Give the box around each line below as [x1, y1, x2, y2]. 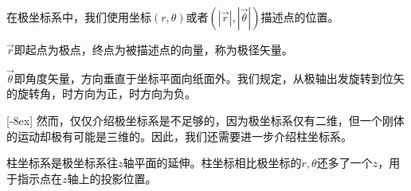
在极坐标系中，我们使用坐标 [6, 9, 151, 25]
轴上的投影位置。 [67, 170, 157, 186]
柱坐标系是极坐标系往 [6, 154, 118, 171]
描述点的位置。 [260, 9, 339, 25]
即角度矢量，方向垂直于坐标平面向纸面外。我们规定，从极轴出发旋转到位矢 [14, 69, 405, 86]
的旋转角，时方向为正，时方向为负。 [6, 85, 196, 102]
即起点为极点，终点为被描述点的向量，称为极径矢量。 [14, 41, 293, 57]
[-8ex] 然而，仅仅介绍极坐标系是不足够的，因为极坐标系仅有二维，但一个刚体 [6, 112, 405, 128]
